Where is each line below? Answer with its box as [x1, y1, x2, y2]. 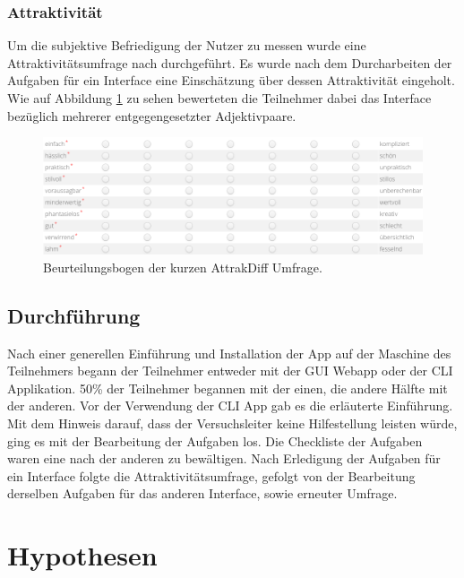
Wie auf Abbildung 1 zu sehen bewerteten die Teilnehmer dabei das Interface [7, 89, 432, 107]
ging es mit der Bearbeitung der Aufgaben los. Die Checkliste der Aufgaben [7, 431, 423, 450]
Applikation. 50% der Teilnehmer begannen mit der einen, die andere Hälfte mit [7, 378, 448, 397]
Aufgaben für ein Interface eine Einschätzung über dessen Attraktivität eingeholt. [7, 71, 455, 90]
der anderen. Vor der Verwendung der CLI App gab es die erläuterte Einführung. [7, 396, 453, 415]
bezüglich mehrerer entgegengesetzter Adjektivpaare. [7, 106, 296, 125]
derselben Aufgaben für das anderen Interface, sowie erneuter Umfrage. [7, 484, 398, 503]
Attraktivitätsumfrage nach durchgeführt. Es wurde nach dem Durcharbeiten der [7, 53, 452, 72]
